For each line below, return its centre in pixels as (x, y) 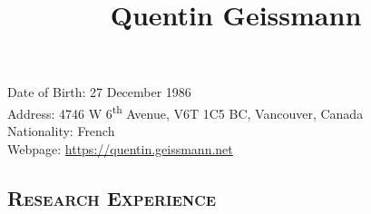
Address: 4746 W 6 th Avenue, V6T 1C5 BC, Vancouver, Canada (185, 112)
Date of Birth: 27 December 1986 (99, 92)
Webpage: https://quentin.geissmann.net (120, 148)
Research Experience (112, 197)
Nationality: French (61, 131)
